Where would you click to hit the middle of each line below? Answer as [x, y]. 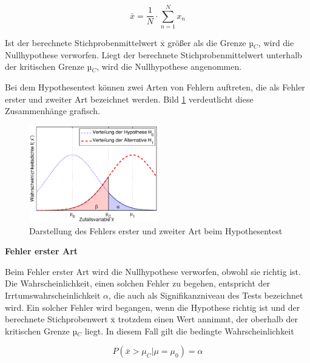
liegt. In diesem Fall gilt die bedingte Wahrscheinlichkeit [189, 331]
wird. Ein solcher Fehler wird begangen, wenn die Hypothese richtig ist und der [153, 307]
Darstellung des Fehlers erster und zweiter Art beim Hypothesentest [156, 230]
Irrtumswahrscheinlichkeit [53, 295]
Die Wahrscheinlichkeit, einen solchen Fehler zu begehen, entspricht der [138, 283]
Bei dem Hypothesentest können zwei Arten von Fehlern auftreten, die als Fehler [155, 87]
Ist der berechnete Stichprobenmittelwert [81, 43]
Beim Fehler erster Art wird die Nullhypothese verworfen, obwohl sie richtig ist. [153, 271]
